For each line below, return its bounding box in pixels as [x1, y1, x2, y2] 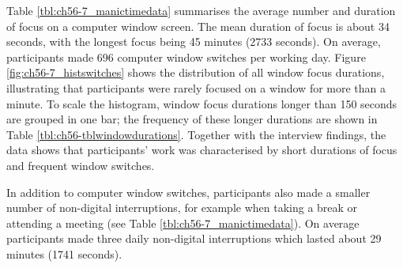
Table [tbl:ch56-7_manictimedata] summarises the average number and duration [6, 2, 396, 18]
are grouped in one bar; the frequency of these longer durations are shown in [6, 111, 378, 127]
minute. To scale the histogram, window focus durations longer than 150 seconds [6, 95, 397, 111]
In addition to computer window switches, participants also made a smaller [6, 183, 371, 200]
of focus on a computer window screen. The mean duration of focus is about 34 [6, 17, 390, 34]
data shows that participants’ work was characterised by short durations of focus [6, 142, 397, 158]
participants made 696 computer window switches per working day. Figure [6, 48, 366, 65]
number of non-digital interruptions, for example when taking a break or [6, 199, 358, 216]
